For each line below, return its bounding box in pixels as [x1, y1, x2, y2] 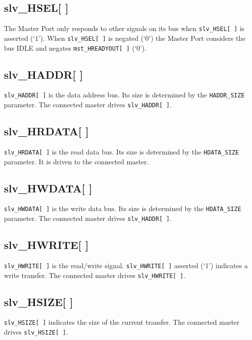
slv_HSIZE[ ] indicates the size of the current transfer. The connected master [4, 317, 240, 327]
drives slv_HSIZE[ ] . [4, 327, 68, 337]
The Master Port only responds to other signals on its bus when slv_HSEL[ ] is [4, 23, 245, 33]
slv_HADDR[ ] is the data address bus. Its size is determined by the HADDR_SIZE [4, 90, 245, 100]
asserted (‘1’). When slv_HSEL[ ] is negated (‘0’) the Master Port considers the [4, 32, 246, 43]
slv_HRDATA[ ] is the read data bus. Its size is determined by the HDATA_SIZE [4, 146, 239, 156]
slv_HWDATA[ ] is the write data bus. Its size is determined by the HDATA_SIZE [4, 203, 241, 214]
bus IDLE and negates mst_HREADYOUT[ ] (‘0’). [4, 42, 147, 53]
